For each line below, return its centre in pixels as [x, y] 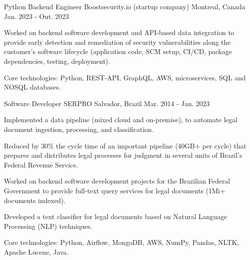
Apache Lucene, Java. [36, 251]
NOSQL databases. [32, 87]
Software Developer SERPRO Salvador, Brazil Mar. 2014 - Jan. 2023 [107, 103]
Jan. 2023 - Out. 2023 [37, 16]
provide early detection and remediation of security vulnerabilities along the [117, 42]
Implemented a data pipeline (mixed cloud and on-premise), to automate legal [121, 120]
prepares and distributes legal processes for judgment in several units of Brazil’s [123, 155]
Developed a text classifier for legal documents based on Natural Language [115, 216]
